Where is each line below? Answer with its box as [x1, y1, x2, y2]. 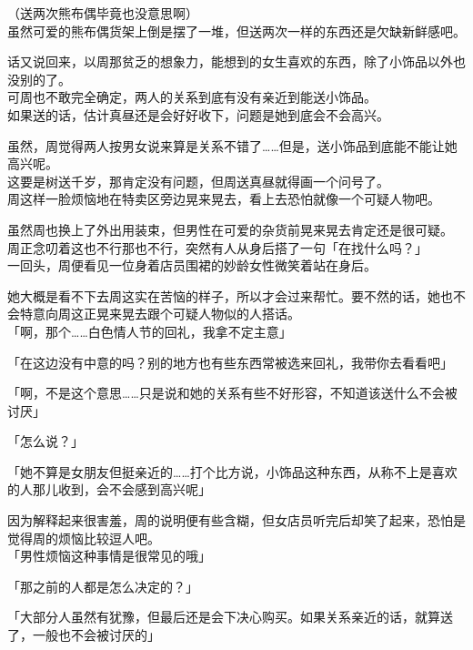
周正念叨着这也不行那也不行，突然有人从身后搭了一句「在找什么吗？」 [7, 238, 428, 257]
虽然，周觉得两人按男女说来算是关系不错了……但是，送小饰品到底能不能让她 [7, 136, 458, 155]
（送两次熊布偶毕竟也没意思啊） [7, 4, 198, 22]
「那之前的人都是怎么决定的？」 [7, 576, 198, 595]
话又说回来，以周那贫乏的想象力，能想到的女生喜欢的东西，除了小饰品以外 [7, 52, 453, 71]
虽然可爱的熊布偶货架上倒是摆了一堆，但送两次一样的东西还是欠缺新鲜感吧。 [7, 21, 466, 40]
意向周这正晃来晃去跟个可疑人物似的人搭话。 [32, 304, 300, 323]
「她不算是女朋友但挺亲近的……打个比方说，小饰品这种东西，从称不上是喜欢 [7, 462, 458, 481]
